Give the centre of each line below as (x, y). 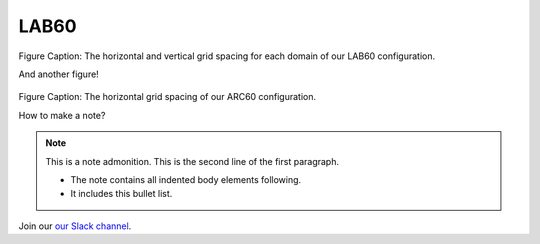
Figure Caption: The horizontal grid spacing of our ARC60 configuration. (167, 97)
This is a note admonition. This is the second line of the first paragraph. (192, 161)
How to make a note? (62, 115)
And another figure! (58, 74)
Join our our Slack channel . (75, 226)
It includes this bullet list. (121, 194)
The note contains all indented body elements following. (186, 179)
